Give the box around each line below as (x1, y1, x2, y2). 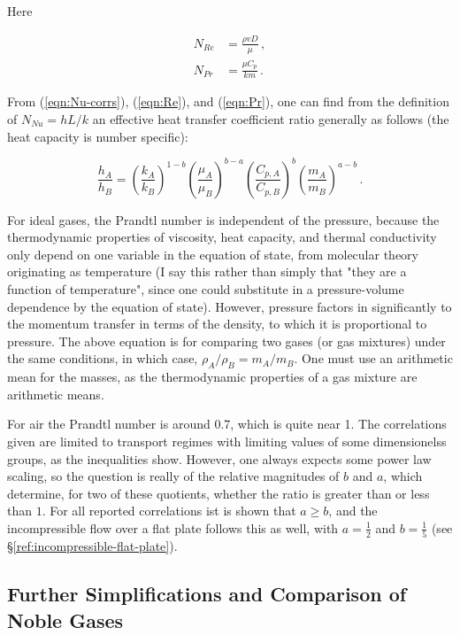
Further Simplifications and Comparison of (7, 580, 407, 608)
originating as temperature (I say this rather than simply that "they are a (7, 262, 407, 281)
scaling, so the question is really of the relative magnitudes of (7, 467, 340, 485)
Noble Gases (7, 606, 124, 633)
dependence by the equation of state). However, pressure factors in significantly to (7, 297, 452, 315)
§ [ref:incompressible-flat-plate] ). (7, 537, 178, 555)
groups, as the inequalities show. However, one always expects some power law (7, 449, 432, 468)
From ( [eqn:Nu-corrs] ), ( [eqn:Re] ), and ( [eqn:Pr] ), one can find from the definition (7, 92, 449, 111)
